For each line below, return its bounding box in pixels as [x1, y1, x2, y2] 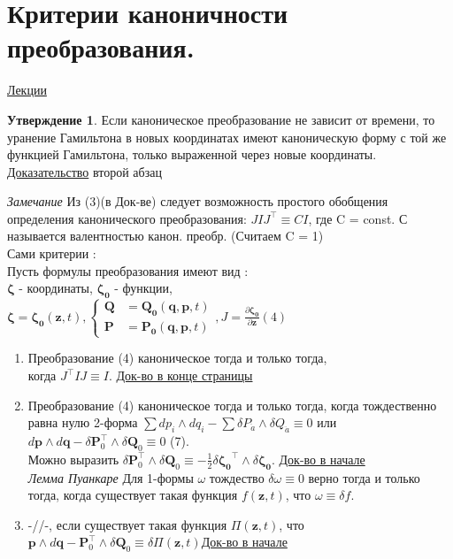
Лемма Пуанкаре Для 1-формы [27, 468, 194, 486]
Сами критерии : [7, 244, 96, 263]
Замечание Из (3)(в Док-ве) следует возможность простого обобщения [7, 192, 388, 211]
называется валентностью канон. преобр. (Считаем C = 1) [7, 226, 324, 245]
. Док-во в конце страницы [108, 366, 253, 385]
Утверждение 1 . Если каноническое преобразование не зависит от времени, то [7, 110, 435, 128]
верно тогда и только [308, 468, 420, 486]
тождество [209, 468, 265, 486]
